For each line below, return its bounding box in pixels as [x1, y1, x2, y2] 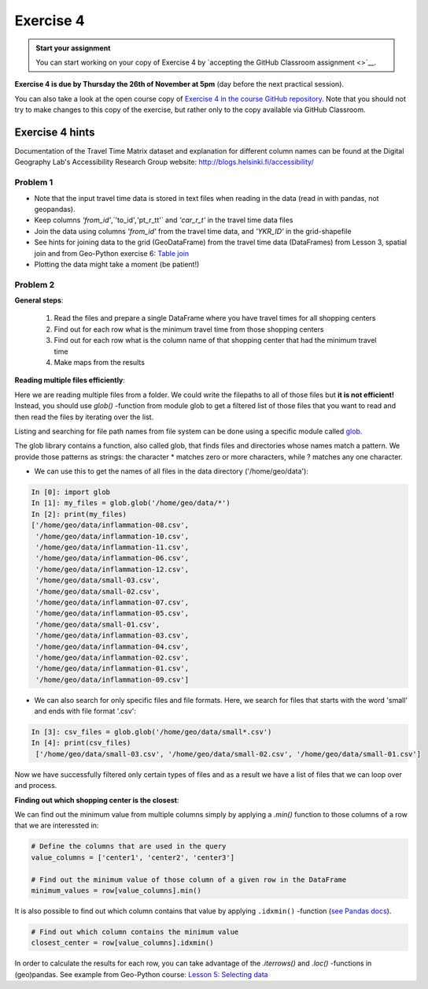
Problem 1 [14, 177, 53, 188]
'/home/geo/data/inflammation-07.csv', [35, 598, 189, 607]
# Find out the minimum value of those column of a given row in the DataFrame [31, 875, 347, 884]
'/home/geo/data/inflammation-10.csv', [35, 532, 189, 541]
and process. [14, 781, 57, 790]
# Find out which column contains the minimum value [31, 927, 239, 936]
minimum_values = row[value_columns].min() [31, 886, 202, 894]
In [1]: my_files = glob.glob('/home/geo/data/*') [31, 499, 231, 508]
